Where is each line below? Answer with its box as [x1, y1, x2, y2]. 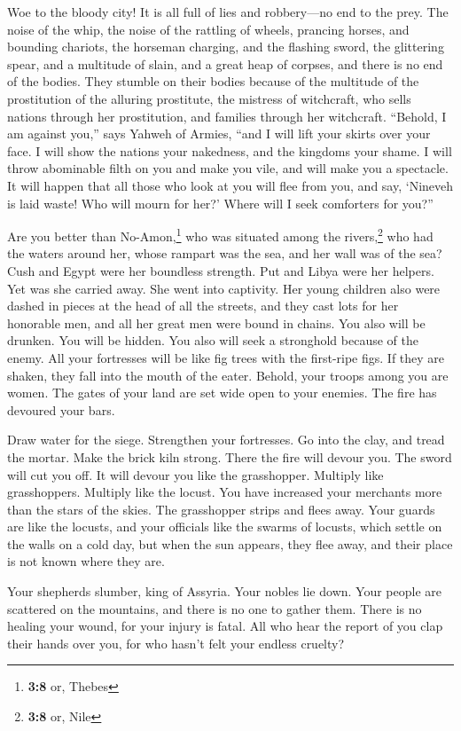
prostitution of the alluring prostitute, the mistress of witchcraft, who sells [7, 89, 411, 107]
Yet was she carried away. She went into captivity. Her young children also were [7, 279, 441, 297]
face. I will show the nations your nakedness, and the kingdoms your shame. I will [7, 141, 452, 160]
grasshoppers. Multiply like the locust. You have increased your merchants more [7, 483, 442, 501]
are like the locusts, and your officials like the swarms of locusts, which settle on [7, 517, 442, 536]
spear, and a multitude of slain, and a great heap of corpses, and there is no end [7, 54, 443, 73]
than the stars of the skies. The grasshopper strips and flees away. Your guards [7, 499, 435, 518]
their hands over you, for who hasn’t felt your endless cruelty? [7, 633, 345, 652]
